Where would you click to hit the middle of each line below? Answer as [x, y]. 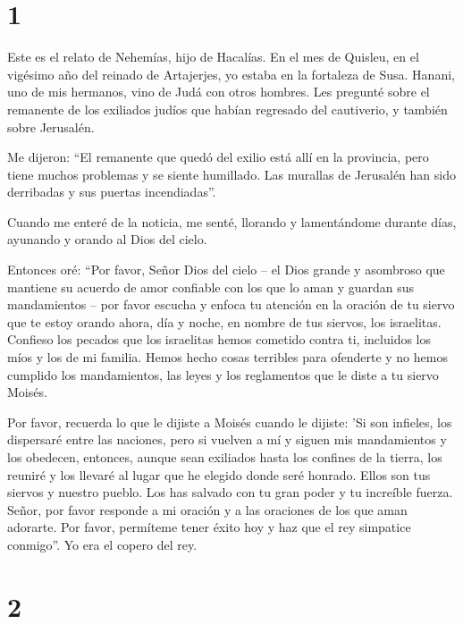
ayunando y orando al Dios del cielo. [107, 239]
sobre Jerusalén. [51, 126]
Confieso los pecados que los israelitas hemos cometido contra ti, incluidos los [219, 339]
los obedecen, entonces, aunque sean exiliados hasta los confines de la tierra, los [225, 457]
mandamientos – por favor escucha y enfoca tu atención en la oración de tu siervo [231, 304]
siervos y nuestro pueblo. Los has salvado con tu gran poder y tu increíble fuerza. [230, 492]
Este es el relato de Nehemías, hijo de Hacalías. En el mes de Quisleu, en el [213, 57]
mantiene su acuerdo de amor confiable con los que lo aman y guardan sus [211, 287]
